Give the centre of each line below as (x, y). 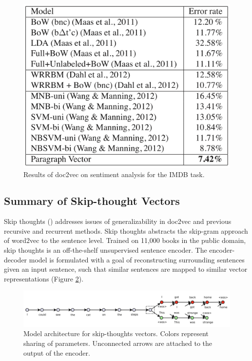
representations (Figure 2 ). (44, 278)
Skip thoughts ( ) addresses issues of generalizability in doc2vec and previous (118, 221)
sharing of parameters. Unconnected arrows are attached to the (118, 343)
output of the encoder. (57, 352)
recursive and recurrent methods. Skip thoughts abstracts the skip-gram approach (126, 231)
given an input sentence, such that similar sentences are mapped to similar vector (126, 269)
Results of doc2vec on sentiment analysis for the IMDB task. (114, 174)
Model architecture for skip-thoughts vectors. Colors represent (116, 333)
